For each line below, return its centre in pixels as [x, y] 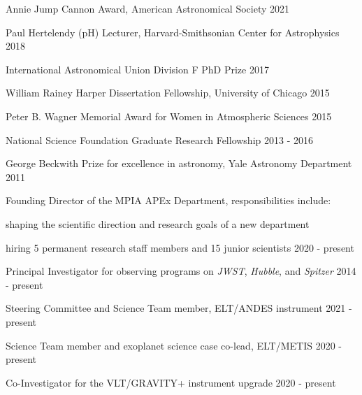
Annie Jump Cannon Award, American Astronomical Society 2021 [148, 8]
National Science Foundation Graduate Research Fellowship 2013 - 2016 [159, 139]
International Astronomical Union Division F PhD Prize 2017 [137, 69]
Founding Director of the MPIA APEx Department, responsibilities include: [168, 200]
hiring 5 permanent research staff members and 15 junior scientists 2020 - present [180, 247]
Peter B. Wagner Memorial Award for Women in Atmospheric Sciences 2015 [169, 116]
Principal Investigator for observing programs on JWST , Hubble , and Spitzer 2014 [181, 271]
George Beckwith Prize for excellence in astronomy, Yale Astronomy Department [179, 163]
